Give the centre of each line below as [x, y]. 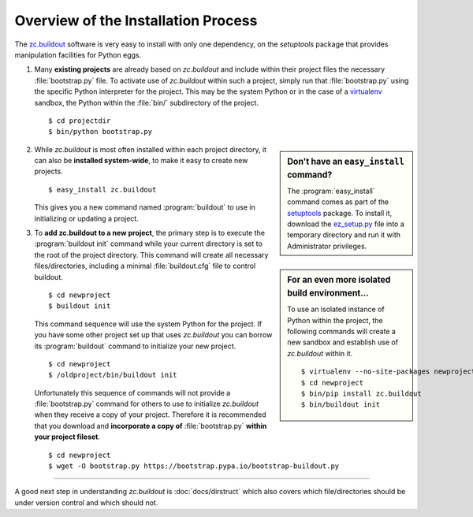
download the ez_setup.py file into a [346, 224]
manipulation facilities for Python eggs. [78, 54]
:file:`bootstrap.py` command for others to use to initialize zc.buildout [147, 404]
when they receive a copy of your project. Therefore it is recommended [150, 415]
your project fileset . [67, 437]
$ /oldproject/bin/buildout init [113, 375]
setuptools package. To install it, [340, 213]
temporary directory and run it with [344, 235]
